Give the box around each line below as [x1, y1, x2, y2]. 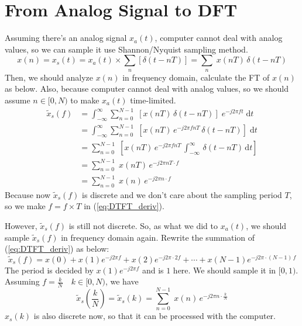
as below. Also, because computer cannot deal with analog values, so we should [5, 82, 289, 95]
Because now [5, 188, 51, 200]
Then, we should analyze [5, 71, 93, 83]
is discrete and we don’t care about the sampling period [82, 188, 282, 200]
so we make [5, 200, 46, 212]
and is [142, 263, 164, 276]
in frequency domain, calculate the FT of [122, 71, 270, 83]
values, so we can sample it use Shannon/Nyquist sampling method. [5, 43, 248, 55]
